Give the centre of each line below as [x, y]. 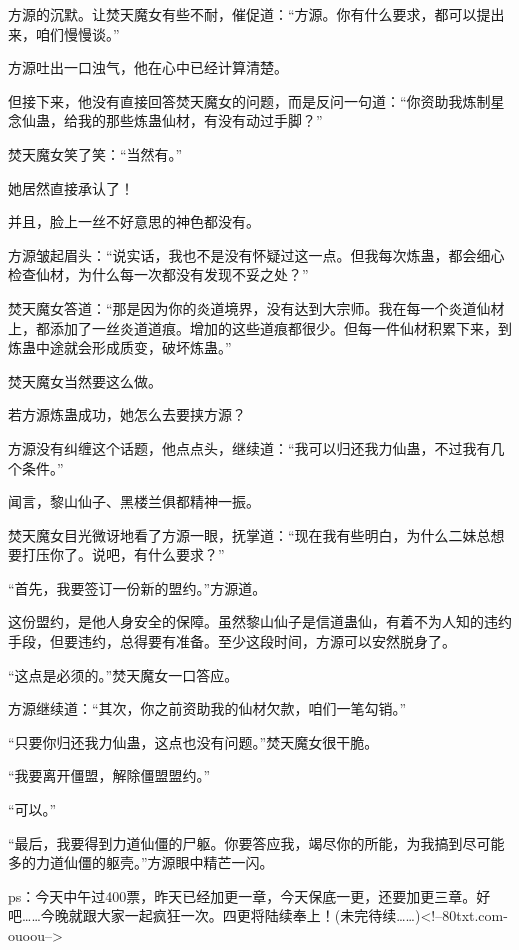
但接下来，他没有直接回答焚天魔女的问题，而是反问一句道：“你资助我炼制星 [256, 100]
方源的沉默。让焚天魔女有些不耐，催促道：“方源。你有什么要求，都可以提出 [256, 14]
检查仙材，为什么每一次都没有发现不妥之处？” [158, 274]
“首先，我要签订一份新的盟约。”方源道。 [137, 587]
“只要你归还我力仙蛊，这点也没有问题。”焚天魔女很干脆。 [193, 741]
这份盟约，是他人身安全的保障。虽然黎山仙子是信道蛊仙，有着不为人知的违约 [260, 621]
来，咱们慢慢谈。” [64, 33]
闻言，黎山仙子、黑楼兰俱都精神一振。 [134, 501]
